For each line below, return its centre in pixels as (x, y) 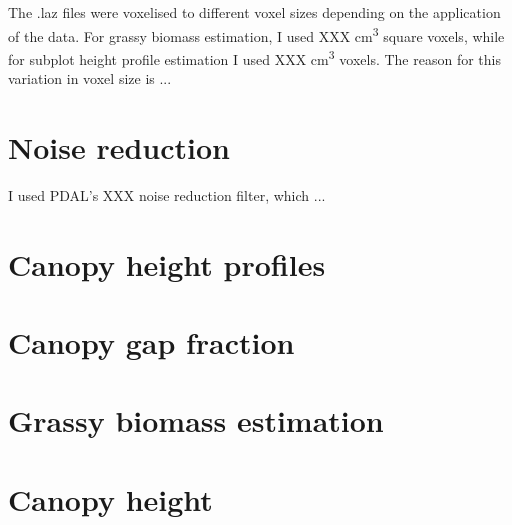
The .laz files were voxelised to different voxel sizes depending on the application (254, 12)
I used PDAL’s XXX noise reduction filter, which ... (167, 194)
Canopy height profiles (167, 263)
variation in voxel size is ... (90, 78)
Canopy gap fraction (151, 341)
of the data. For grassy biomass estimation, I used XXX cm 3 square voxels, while (256, 34)
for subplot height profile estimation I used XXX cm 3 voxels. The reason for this (254, 57)
